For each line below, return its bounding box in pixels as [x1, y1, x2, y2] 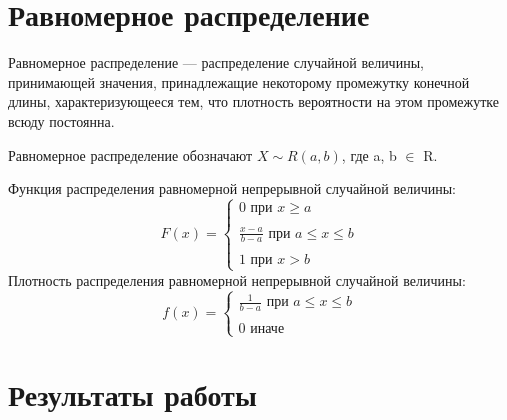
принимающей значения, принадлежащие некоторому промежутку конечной [8, 71, 470, 92]
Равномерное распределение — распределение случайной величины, [8, 52, 424, 73]
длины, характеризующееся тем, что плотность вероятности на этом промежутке [8, 91, 500, 112]
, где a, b [341, 144, 397, 165]
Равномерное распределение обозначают [8, 144, 253, 165]
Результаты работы [8, 374, 257, 415]
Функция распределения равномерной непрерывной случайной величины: [8, 178, 456, 199]
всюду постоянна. [8, 110, 115, 131]
